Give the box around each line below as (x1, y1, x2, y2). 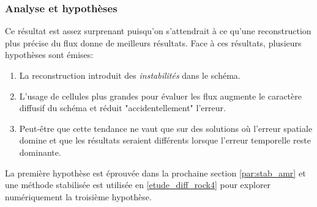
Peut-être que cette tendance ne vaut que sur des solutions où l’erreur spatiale (19, 122, 313, 134)
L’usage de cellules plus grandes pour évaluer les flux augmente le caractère (19, 89, 302, 102)
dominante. (19, 145, 61, 158)
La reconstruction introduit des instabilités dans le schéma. (19, 69, 241, 81)
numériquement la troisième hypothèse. (5, 190, 152, 203)
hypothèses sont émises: (5, 48, 94, 61)
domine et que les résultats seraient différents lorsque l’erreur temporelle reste (19, 134, 311, 147)
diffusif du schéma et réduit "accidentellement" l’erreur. (19, 101, 226, 114)
